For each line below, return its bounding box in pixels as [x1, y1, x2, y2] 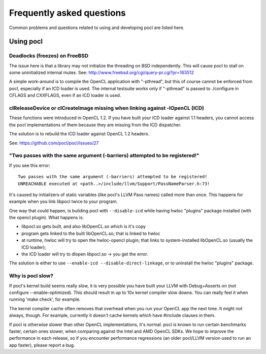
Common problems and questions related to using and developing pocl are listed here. [9, 25, 185, 31]
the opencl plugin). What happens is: [9, 215, 84, 221]
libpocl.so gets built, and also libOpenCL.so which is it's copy [21, 224, 146, 229]
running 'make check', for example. [9, 296, 81, 302]
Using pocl [9, 37, 43, 46]
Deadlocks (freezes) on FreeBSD [9, 52, 89, 59]
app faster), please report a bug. [9, 342, 75, 348]
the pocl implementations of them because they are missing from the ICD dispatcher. [9, 122, 182, 128]
